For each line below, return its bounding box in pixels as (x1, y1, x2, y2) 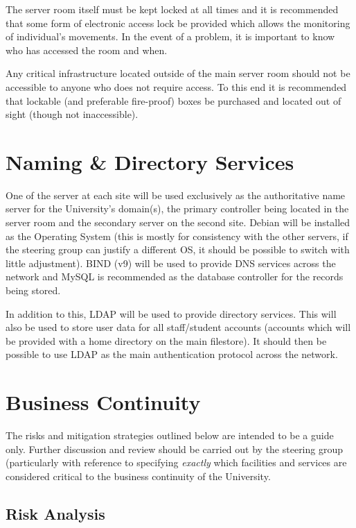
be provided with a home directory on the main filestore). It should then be (6, 333, 327, 348)
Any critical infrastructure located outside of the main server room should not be (6, 66, 350, 80)
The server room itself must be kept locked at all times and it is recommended (6, 2, 339, 16)
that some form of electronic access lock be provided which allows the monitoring (6, 15, 350, 30)
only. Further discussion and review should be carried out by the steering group (6, 441, 344, 456)
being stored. (6, 283, 61, 298)
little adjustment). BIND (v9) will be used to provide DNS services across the (6, 255, 336, 270)
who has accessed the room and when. (6, 42, 168, 57)
